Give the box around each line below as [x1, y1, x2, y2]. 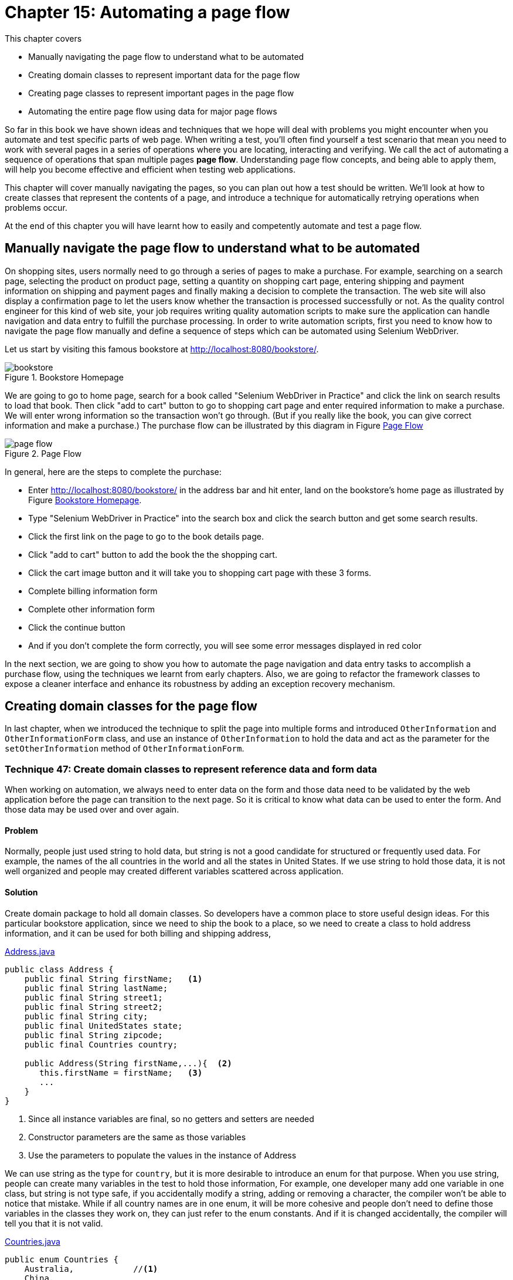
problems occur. [5, 202, 67, 213]
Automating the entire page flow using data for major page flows [28, 106, 277, 116]
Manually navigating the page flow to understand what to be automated [28, 51, 304, 62]
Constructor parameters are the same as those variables [28, 1131, 246, 1142]
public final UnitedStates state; [24, 1020, 183, 1030]
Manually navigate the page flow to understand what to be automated [5, 241, 420, 256]
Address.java [5, 946, 55, 956]
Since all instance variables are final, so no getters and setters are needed [28, 1113, 314, 1124]
